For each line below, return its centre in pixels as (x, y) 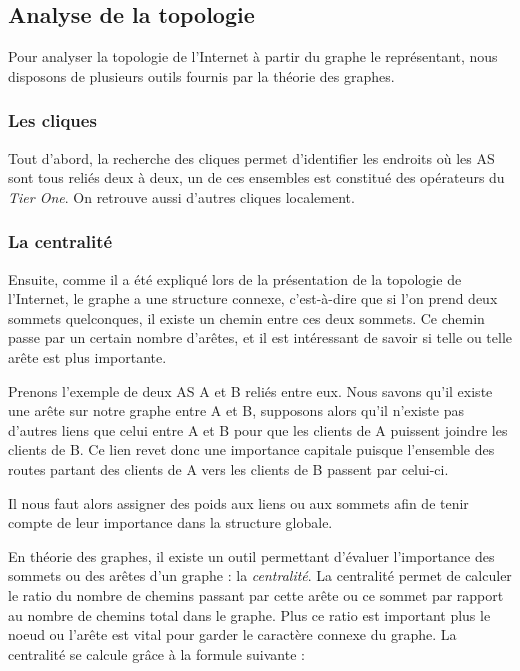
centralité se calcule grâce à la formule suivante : (156, 653)
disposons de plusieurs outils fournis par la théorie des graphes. (201, 75)
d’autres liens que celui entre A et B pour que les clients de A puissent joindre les (258, 429)
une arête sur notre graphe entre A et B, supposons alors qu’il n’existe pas (236, 410)
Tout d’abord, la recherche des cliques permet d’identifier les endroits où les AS (251, 157)
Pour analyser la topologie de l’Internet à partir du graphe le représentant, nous (253, 56)
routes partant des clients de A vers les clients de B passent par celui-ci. (228, 468)
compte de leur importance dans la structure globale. (170, 522)
